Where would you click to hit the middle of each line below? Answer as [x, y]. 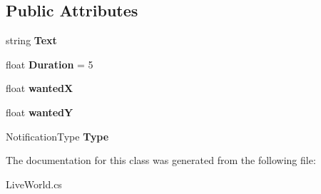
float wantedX [40, 88]
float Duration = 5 [50, 64]
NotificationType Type [57, 136]
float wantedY [40, 112]
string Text [31, 40]
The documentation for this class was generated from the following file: [161, 160]
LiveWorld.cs [34, 184]
